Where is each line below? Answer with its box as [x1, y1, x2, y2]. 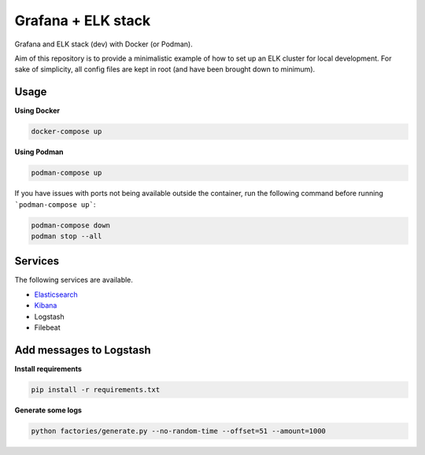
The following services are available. [14, 276, 134, 285]
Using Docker [14, 106, 61, 116]
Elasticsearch [34, 290, 78, 299]
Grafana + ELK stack [14, 12, 151, 29]
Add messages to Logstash [14, 343, 151, 357]
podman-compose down [31, 220, 110, 230]
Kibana [34, 301, 57, 310]
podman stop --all [31, 231, 102, 240]
